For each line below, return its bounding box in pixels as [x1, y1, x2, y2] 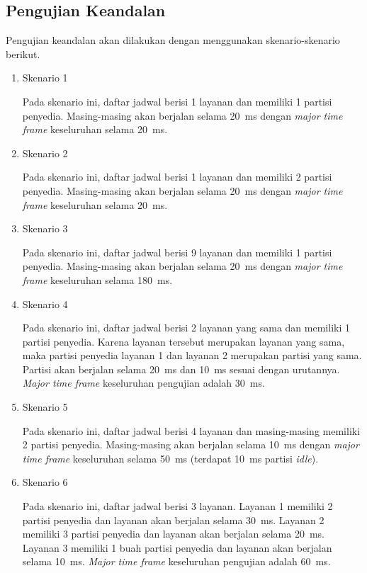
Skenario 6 [22, 475, 68, 489]
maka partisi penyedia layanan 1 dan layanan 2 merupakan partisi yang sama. [22, 348, 362, 363]
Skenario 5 [22, 399, 68, 414]
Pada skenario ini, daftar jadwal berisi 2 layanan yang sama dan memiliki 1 [22, 320, 350, 335]
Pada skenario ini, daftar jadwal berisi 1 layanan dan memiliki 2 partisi [22, 169, 332, 184]
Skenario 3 [22, 221, 68, 236]
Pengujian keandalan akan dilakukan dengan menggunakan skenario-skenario [6, 33, 340, 47]
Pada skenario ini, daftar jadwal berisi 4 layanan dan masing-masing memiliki [22, 423, 361, 438]
